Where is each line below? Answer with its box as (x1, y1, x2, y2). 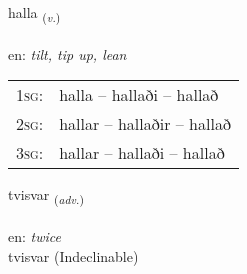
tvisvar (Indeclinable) (8, 245, 139, 266)
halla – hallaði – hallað (59, 83, 219, 107)
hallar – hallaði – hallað (59, 141, 225, 165)
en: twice (8, 226, 61, 247)
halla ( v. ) (8, 2, 61, 25)
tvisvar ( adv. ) (8, 184, 84, 208)
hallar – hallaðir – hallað (59, 112, 231, 136)
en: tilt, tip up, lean (8, 43, 127, 64)
